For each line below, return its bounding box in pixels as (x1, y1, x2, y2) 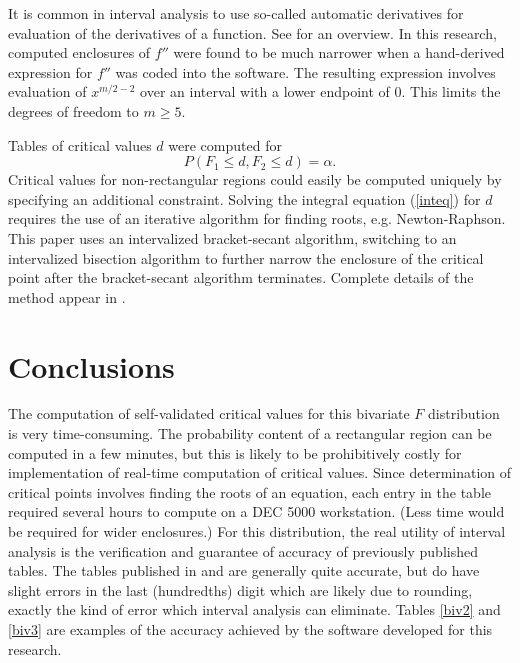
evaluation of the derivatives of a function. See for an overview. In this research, (8, 22, 497, 43)
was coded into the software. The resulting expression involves (115, 61, 496, 82)
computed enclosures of (8, 42, 151, 63)
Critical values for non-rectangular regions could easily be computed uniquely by (8, 169, 502, 190)
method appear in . (8, 286, 126, 307)
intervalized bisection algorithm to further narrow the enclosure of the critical (8, 247, 484, 268)
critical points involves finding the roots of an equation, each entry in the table (8, 481, 491, 502)
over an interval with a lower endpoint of (140, 81, 390, 102)
